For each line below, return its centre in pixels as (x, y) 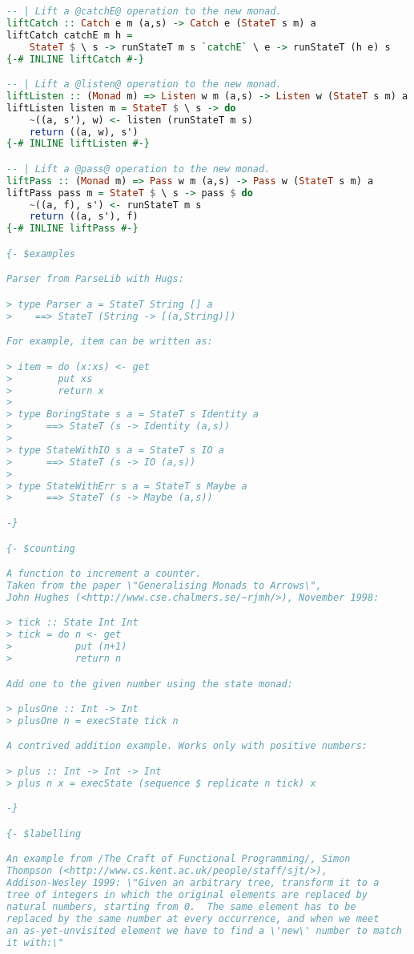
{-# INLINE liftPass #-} (72, 229)
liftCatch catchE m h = (70, 35)
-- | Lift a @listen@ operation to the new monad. (144, 85)
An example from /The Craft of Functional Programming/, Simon (179, 859)
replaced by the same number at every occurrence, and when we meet (193, 918)
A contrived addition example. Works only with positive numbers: (187, 746)
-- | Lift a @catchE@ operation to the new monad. (144, 11)
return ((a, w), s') (84, 132)
